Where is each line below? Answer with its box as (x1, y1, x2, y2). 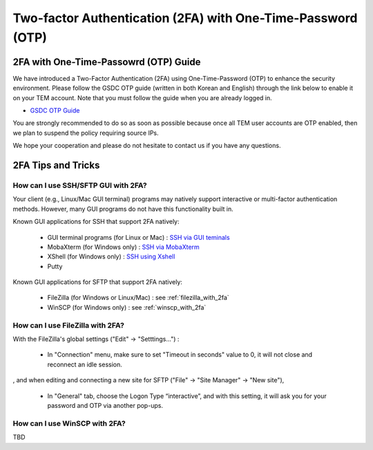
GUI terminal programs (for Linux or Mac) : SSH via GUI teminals (47, 233, 231, 241)
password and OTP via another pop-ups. (47, 401, 164, 409)
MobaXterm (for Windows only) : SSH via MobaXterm (47, 243, 200, 251)
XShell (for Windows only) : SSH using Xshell (47, 252, 175, 261)
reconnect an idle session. (47, 360, 122, 368)
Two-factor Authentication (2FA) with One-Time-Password (12, 10, 358, 26)
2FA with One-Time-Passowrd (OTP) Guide (12, 56, 201, 68)
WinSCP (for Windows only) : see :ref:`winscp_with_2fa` (47, 303, 207, 311)
